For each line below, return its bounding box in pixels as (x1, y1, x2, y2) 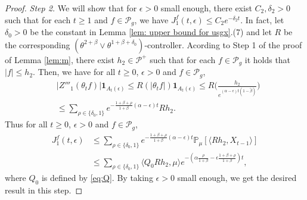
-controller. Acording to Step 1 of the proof (144, 38, 302, 51)
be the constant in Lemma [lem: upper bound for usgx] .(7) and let (30, 26, 272, 38)
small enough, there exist (160, 2, 252, 14)
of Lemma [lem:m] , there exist (5, 53, 114, 65)
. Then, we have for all (33, 65, 116, 78)
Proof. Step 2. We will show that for (5, 2, 137, 14)
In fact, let (245, 13, 284, 26)
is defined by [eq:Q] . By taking (41, 171, 153, 184)
